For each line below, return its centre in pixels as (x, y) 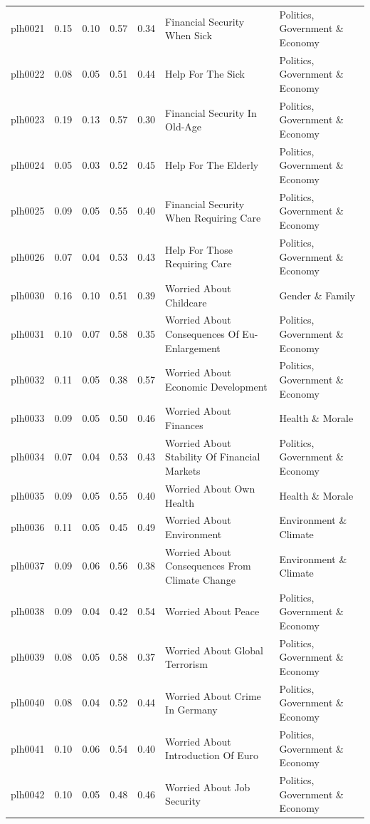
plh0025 (28, 211)
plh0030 (28, 295)
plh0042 (28, 794)
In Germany (191, 710)
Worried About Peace (212, 611)
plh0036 (28, 527)
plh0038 (28, 611)
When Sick (189, 35)
